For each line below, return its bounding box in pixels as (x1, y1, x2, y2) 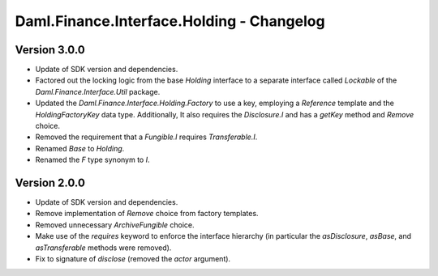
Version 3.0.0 (15, 43, 85, 57)
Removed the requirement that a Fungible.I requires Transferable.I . (35, 132, 258, 142)
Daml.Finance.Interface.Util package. (35, 87, 161, 96)
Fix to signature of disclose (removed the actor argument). (35, 254, 231, 264)
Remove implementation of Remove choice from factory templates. (35, 209, 259, 219)
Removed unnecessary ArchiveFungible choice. (35, 219, 195, 230)
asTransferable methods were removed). (35, 243, 172, 253)
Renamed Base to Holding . (35, 143, 125, 153)
